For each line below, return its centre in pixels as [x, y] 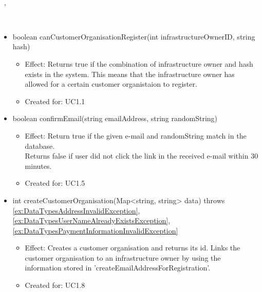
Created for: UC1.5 [55, 183]
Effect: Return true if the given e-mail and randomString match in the [136, 135]
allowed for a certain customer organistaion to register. [111, 84]
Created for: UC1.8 [55, 285]
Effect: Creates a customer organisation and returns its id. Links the [133, 248]
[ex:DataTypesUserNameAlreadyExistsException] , [91, 220]
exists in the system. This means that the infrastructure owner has [130, 74]
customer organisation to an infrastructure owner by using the [123, 257]
